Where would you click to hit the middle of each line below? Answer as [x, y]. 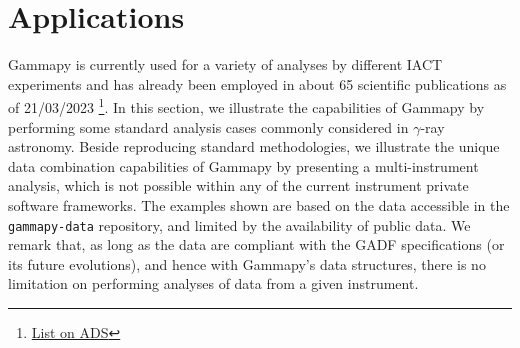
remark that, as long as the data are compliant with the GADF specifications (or [256, 244]
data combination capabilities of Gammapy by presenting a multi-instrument [243, 165]
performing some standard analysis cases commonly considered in [208, 126]
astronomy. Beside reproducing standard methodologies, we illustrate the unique [254, 146]
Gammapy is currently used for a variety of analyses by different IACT [225, 64]
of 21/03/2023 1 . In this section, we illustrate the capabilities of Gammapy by [246, 105]
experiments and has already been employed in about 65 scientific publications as [257, 83]
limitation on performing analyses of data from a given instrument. [213, 283]
